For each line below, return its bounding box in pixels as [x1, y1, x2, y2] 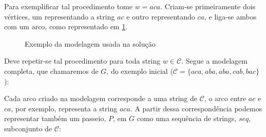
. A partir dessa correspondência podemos [130, 103, 262, 113]
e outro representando [126, 11, 195, 22]
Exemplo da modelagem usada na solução [25, 38, 156, 49]
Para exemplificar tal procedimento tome [4, 1, 132, 11]
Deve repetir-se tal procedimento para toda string [4, 55, 161, 66]
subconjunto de [4, 123, 52, 133]
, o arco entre [204, 93, 246, 104]
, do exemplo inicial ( [106, 65, 173, 76]
